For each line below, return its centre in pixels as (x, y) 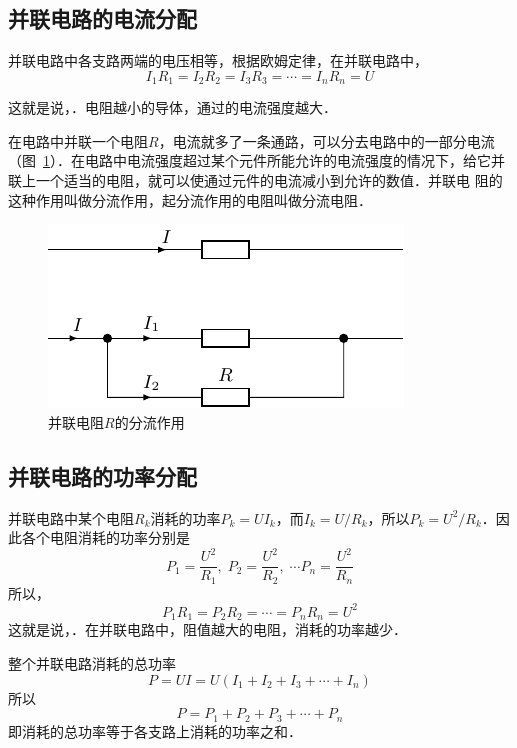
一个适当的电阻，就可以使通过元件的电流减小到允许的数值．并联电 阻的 (269, 180)
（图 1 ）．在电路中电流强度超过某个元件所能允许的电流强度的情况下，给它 (249, 160)
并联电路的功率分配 (102, 475)
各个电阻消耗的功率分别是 (105, 537)
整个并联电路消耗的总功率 (92, 662)
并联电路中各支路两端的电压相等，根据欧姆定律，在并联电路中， (218, 60)
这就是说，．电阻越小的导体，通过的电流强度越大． (172, 107)
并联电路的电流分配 (102, 18)
